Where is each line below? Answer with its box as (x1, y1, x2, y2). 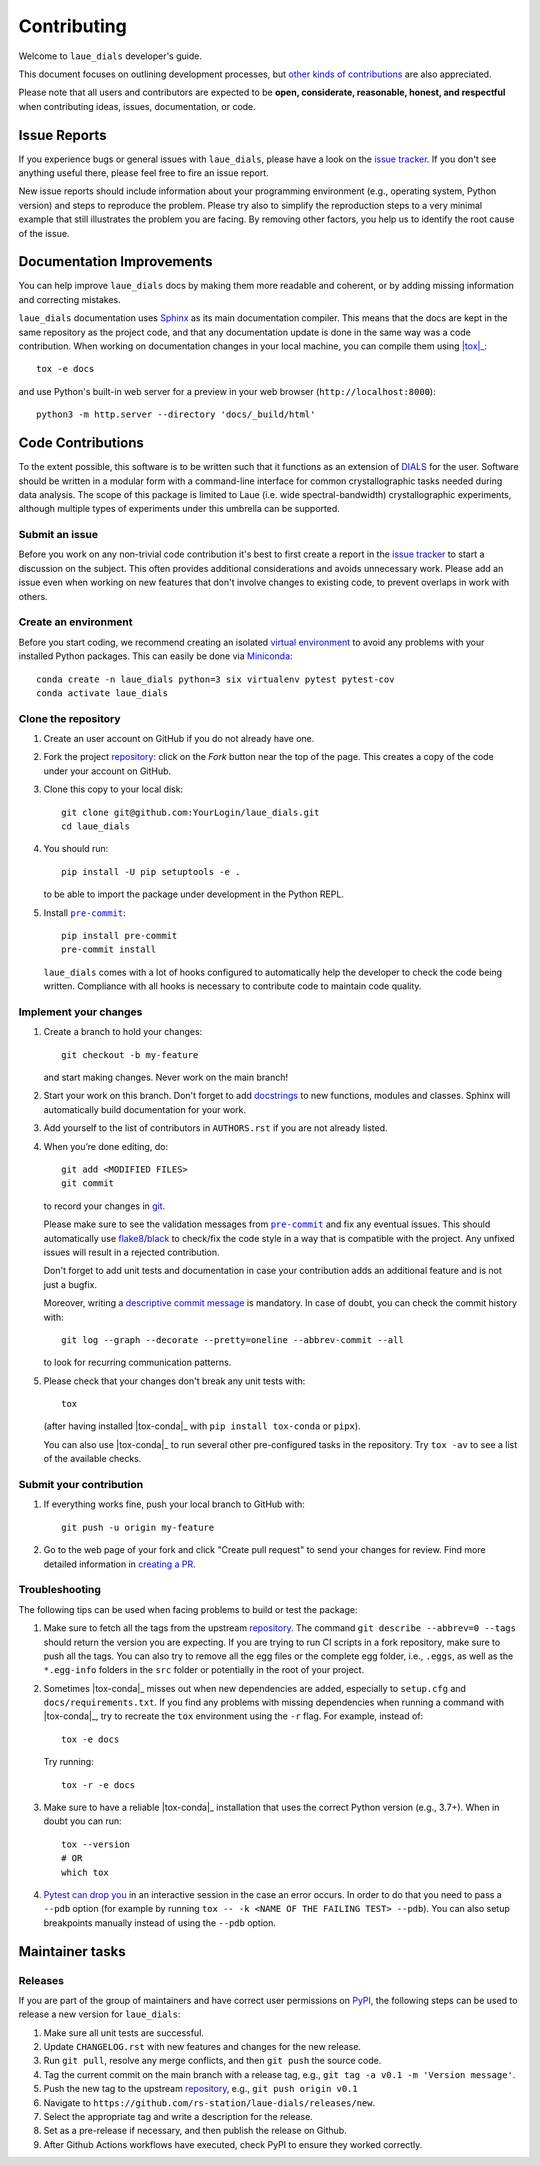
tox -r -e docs (61, 1779, 136, 1790)
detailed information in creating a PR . (43, 1558, 197, 1570)
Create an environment (18, 615, 133, 629)
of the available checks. (43, 1453, 142, 1465)
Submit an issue (18, 528, 99, 542)
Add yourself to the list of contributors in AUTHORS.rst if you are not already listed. (43, 1122, 389, 1134)
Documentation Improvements (18, 253, 214, 270)
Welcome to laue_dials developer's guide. (18, 50, 202, 62)
